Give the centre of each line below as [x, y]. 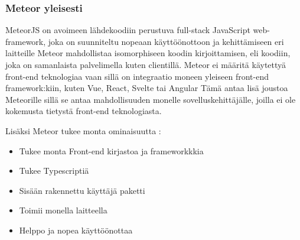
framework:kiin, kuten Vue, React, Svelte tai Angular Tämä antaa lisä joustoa [147, 88]
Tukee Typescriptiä [54, 171]
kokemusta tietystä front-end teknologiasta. [84, 111]
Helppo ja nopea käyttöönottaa [76, 230]
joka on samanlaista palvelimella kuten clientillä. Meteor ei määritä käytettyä [146, 64]
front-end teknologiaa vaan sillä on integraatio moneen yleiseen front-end [137, 76]
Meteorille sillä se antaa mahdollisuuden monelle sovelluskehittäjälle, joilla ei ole [151, 99]
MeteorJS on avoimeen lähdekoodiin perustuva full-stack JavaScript [128, 30]
